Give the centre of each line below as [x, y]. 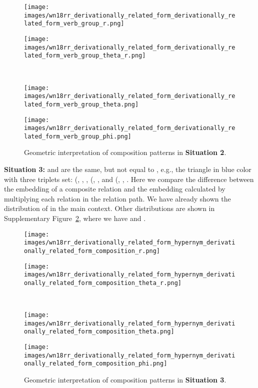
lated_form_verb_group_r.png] [74, 24]
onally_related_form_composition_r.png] [92, 251]
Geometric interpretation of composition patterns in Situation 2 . [125, 152]
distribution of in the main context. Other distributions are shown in [109, 208]
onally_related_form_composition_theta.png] [99, 332]
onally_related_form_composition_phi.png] [96, 364]
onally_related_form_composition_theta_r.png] [103, 283]
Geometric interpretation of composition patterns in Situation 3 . [125, 380]
